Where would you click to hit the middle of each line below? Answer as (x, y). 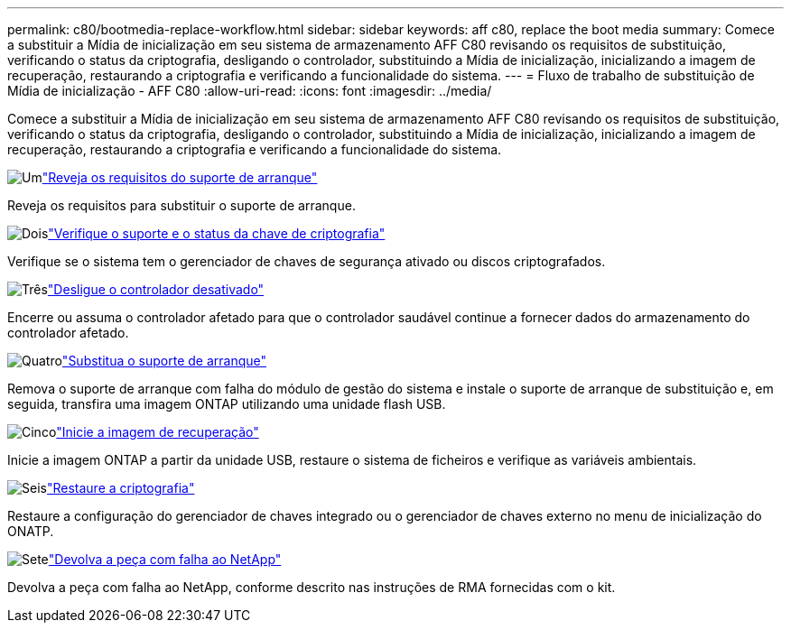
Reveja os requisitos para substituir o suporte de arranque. (181, 205)
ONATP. (31, 531)
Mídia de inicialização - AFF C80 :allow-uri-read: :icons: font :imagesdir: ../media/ (250, 91)
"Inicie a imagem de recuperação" (158, 432)
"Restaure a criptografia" (121, 488)
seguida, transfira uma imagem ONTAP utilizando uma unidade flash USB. (227, 404)
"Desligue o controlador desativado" (156, 289)
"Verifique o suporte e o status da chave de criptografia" (217, 233)
